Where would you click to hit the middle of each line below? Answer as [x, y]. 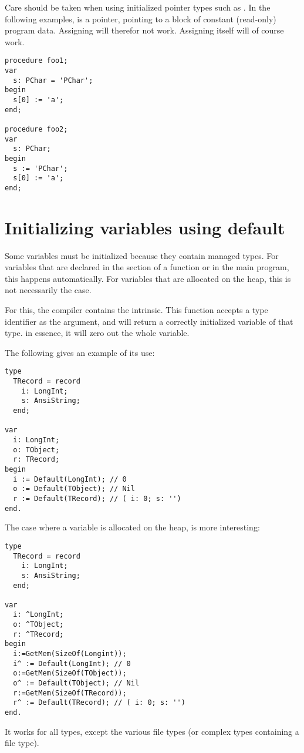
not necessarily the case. [48, 290]
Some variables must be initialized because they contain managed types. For [142, 255]
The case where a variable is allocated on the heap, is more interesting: [132, 527]
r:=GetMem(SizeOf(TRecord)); [70, 693]
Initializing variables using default [145, 227]
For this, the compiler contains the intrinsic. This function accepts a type [136, 310]
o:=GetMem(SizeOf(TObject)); [70, 673]
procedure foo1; [36, 61]
